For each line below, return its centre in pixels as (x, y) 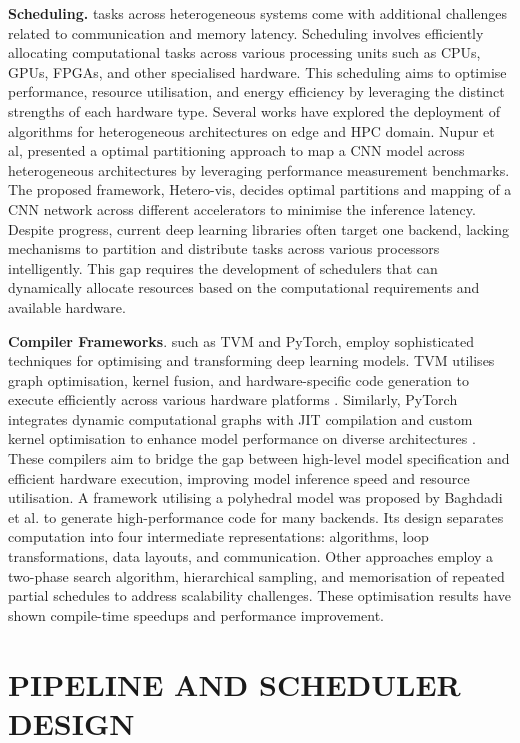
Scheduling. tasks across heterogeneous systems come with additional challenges (258, 13)
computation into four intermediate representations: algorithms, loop (218, 536)
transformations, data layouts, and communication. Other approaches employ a (251, 556)
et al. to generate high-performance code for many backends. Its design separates (256, 516)
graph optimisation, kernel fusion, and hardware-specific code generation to (238, 379)
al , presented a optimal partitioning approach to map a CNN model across (236, 150)
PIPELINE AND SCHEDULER (234, 683)
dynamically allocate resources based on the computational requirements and (244, 287)
